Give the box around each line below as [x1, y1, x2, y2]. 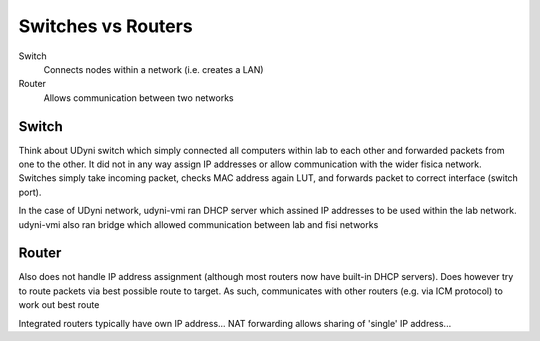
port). [18, 186, 42, 198]
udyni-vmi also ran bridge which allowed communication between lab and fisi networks [18, 218, 379, 230]
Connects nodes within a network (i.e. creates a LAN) [43, 63, 264, 75]
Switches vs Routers [18, 15, 194, 37]
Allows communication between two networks [43, 91, 234, 104]
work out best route [18, 299, 100, 311]
